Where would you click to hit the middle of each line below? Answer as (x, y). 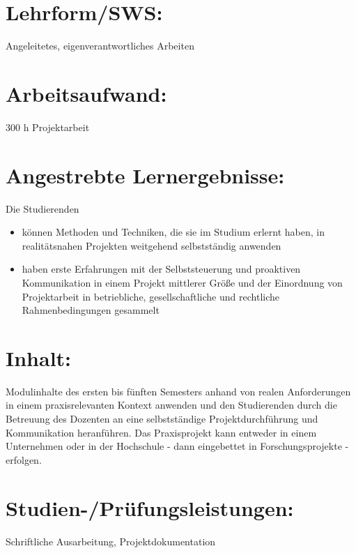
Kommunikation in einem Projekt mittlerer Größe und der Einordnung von (182, 282)
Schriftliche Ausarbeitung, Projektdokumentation (111, 541)
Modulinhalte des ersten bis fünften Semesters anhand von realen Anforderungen (178, 391)
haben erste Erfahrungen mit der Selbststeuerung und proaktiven (161, 269)
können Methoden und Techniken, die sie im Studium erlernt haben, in (173, 232)
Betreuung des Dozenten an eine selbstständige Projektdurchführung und (162, 419)
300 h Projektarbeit (48, 127)
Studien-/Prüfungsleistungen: (150, 507)
